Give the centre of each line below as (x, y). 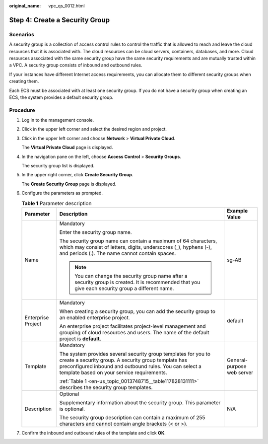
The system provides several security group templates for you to (135, 354)
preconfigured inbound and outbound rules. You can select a (131, 366)
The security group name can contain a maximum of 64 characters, (138, 241)
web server (240, 372)
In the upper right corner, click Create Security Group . (77, 175)
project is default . (80, 339)
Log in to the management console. (58, 120)
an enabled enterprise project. (95, 317)
